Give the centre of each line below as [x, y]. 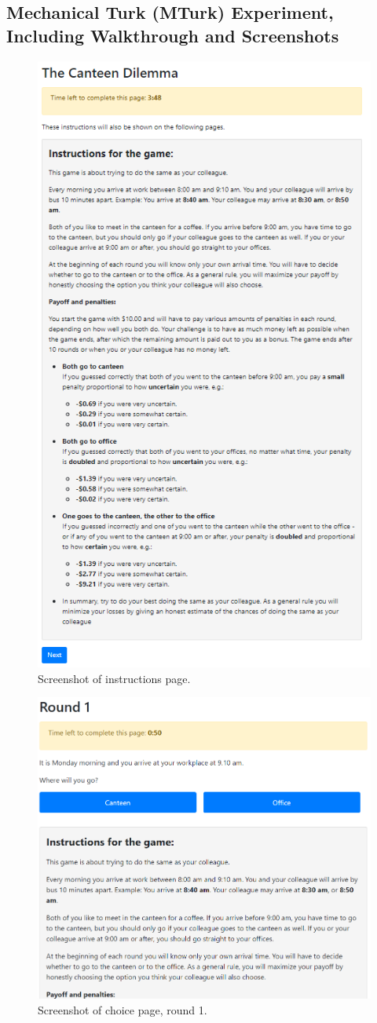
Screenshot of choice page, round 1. [123, 1009]
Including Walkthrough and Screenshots [173, 35]
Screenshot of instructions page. [114, 678]
